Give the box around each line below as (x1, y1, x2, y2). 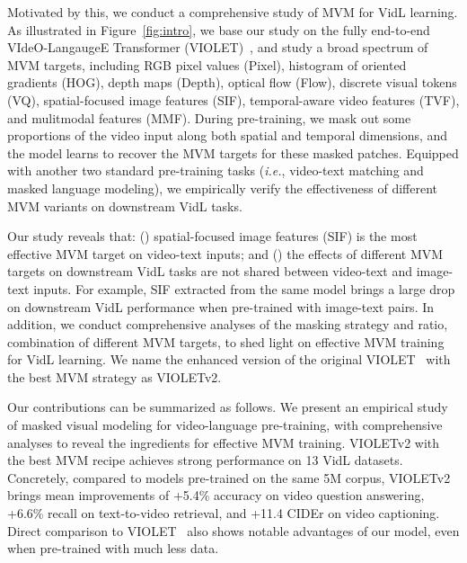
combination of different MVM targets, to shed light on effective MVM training (7, 332, 445, 351)
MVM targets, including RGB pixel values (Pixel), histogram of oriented (7, 55, 407, 74)
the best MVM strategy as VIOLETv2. (7, 367, 222, 386)
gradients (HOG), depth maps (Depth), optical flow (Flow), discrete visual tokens (7, 73, 457, 92)
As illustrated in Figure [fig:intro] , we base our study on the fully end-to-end (7, 20, 430, 39)
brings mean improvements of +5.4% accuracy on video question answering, (7, 486, 425, 505)
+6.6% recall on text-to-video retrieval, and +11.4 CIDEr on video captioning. (7, 504, 440, 523)
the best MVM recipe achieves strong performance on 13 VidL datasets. (7, 451, 403, 469)
